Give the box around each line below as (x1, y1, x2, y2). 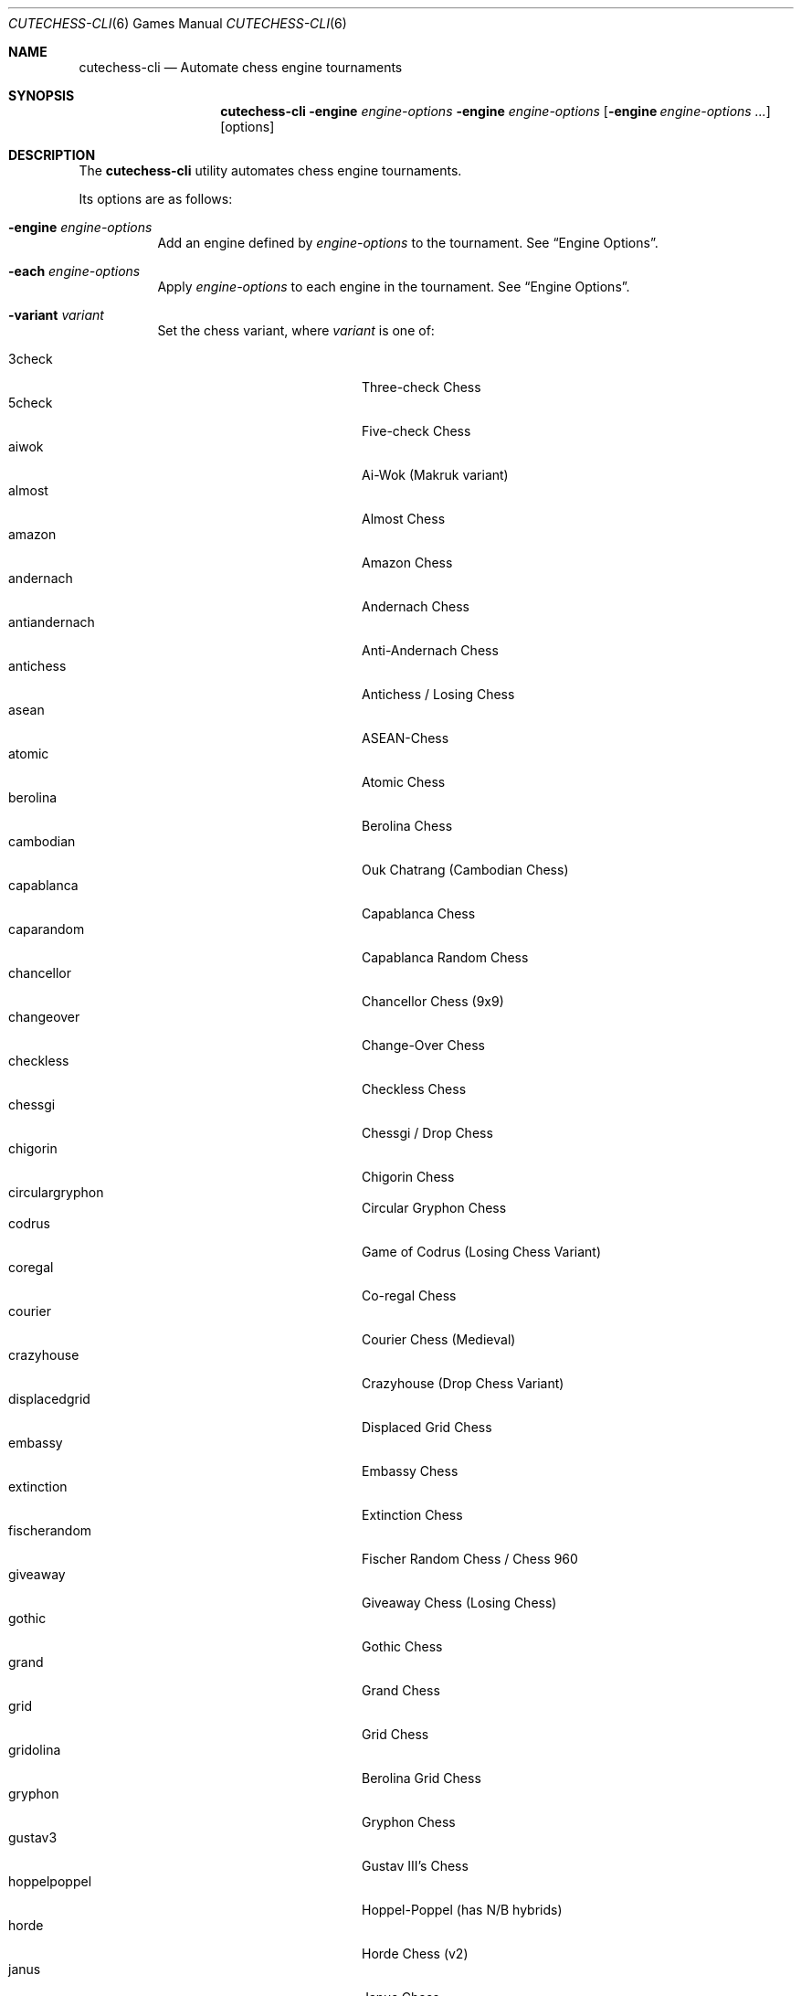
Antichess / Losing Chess (362, 686, 515, 702)
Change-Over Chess (362, 1037, 485, 1053)
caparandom (8, 921, 85, 937)
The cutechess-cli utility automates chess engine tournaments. (79, 163, 462, 178)
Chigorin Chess (362, 1169, 455, 1184)
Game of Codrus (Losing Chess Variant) (362, 1244, 602, 1259)
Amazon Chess (362, 555, 453, 570)
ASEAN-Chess (362, 730, 449, 746)
